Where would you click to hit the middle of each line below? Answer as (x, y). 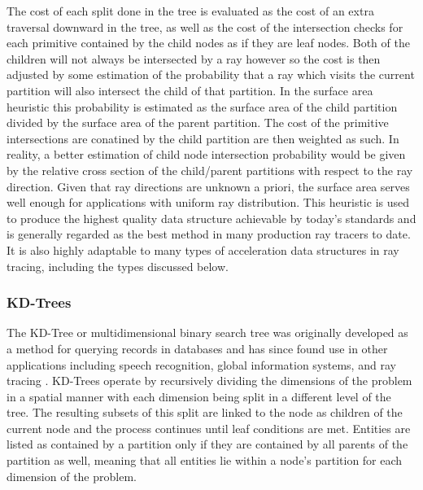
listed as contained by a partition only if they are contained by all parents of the (207, 444)
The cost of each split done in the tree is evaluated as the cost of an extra (190, 11)
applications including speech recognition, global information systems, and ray (201, 364)
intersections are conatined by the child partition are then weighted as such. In (203, 138)
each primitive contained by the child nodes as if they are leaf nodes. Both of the (208, 43)
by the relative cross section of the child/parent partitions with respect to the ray (210, 170)
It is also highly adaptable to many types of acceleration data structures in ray (203, 249)
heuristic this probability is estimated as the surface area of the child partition (202, 106)
